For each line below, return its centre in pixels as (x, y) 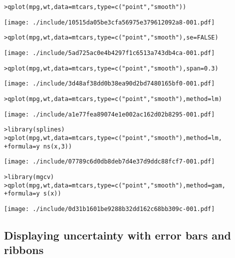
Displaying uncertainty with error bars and (117, 235)
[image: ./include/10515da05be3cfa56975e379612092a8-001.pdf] (110, 22)
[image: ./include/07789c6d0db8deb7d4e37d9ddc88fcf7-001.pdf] (110, 162)
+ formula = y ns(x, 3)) (38, 146)
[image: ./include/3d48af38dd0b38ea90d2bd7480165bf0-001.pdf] (110, 84)
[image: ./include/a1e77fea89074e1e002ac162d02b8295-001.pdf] (110, 114)
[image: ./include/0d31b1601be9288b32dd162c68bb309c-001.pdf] (110, 209)
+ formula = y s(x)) (33, 194)
